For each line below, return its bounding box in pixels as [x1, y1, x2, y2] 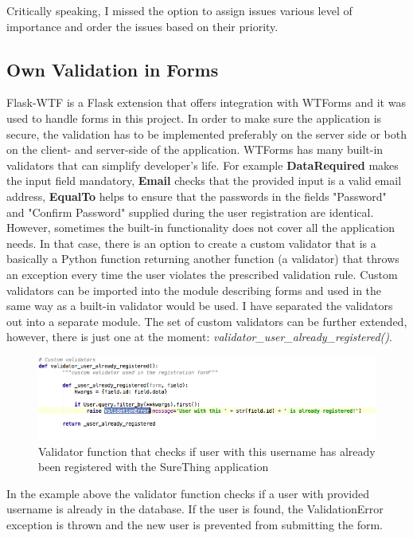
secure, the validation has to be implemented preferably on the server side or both [6, 125, 407, 142]
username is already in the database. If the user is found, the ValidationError [6, 501, 384, 517]
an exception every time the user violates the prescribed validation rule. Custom [6, 265, 398, 282]
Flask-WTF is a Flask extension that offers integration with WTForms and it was [6, 94, 406, 111]
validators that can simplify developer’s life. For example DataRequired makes [6, 156, 399, 173]
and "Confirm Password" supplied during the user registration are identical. [6, 203, 374, 220]
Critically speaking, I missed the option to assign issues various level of [6, 2, 353, 18]
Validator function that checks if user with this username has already [38, 442, 376, 459]
